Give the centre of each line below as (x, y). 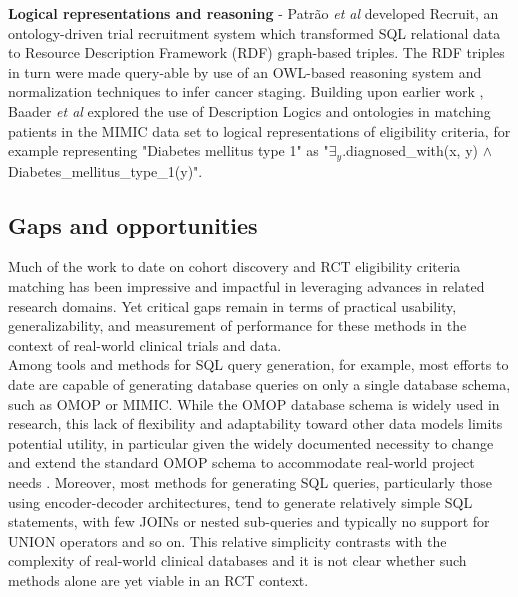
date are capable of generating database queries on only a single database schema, (259, 383)
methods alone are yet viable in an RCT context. (158, 579)
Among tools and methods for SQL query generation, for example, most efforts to (258, 364)
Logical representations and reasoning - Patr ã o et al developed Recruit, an (253, 13)
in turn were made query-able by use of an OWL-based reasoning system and (245, 71)
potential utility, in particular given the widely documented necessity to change (251, 442)
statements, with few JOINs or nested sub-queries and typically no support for (249, 521)
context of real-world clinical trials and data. (145, 344)
